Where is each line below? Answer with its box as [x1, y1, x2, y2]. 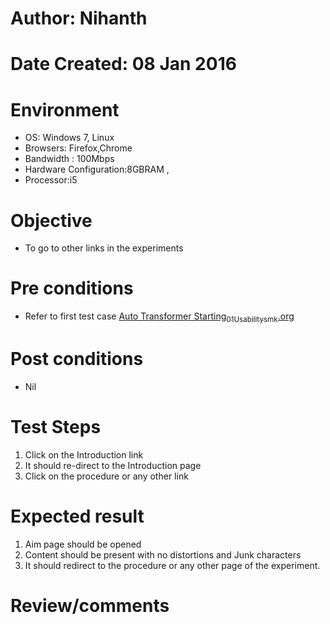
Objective [10, 209, 93, 232]
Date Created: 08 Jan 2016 [10, 53, 237, 76]
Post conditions [10, 348, 144, 371]
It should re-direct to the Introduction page [24, 459, 202, 471]
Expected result [10, 505, 145, 528]
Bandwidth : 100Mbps [24, 153, 115, 165]
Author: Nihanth [10, 7, 148, 30]
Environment [10, 98, 120, 121]
